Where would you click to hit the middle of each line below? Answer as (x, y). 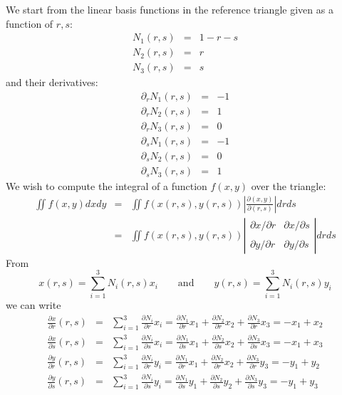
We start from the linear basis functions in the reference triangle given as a (170, 9)
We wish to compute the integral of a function (107, 186)
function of (30, 23)
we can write (33, 305)
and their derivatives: (52, 82)
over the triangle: (289, 186)
